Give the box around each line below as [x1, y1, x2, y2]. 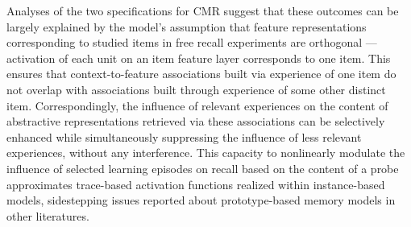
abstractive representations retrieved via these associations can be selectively [6, 113, 385, 130]
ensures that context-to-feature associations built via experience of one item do [6, 65, 396, 82]
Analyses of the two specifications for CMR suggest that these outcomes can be [6, 2, 399, 19]
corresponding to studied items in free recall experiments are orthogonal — [6, 34, 377, 51]
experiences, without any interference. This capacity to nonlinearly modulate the [6, 144, 405, 161]
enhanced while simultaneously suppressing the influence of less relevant [6, 128, 362, 145]
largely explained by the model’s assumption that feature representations [6, 18, 367, 35]
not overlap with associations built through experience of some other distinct [6, 80, 386, 97]
